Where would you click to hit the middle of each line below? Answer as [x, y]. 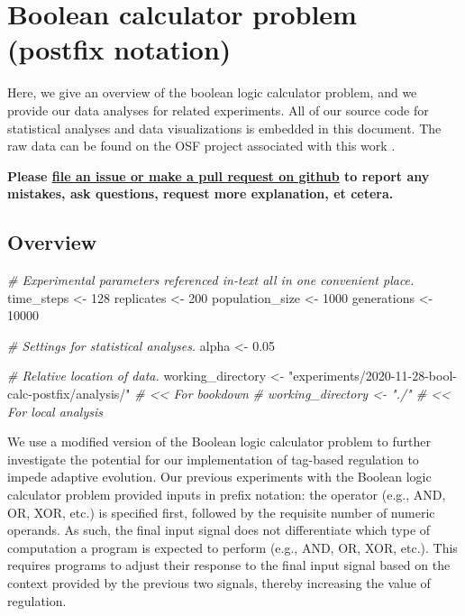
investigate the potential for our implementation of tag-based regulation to [213, 459]
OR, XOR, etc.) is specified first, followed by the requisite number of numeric [221, 512]
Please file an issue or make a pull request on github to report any [219, 175]
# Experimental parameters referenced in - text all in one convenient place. [211, 280]
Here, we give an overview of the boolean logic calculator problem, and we [212, 92]
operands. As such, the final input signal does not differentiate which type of [219, 530]
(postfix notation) [119, 49]
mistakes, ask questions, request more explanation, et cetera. [201, 193]
